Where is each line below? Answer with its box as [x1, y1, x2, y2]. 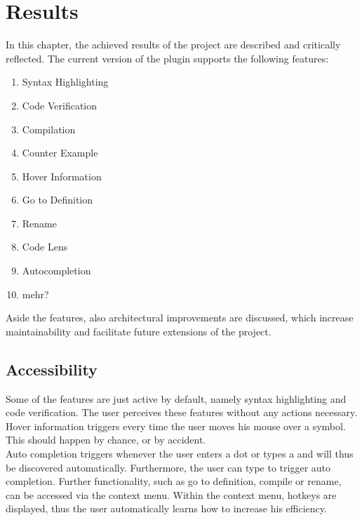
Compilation [22, 121, 76, 136]
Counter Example [22, 145, 98, 160]
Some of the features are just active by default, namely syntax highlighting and [6, 391, 347, 406]
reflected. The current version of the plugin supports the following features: [6, 51, 329, 65]
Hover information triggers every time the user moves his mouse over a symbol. [6, 418, 346, 433]
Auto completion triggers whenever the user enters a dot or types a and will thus [6, 446, 354, 461]
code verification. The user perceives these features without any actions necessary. [6, 405, 358, 420]
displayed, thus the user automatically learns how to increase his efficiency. [6, 501, 327, 516]
